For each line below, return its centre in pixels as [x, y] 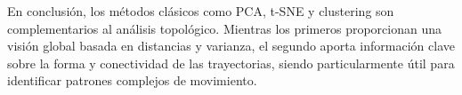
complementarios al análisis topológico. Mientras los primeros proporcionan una [224, 28]
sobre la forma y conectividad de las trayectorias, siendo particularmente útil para [231, 63]
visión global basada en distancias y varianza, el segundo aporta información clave [231, 46]
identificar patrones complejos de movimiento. [132, 80]
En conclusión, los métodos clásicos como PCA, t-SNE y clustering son [201, 11]
